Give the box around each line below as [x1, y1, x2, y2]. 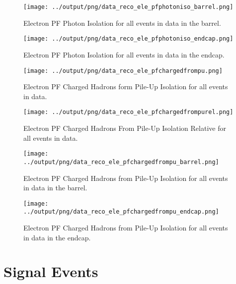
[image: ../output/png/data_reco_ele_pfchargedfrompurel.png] [23, 109, 234, 116]
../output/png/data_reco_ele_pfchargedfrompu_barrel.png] [23, 158, 219, 166]
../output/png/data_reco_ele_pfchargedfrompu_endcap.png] [23, 208, 219, 216]
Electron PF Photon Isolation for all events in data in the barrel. [23, 17, 221, 28]
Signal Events [3, 261, 98, 282]
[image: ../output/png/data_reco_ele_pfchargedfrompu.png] [23, 67, 223, 74]
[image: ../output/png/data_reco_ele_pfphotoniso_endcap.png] [23, 35, 234, 43]
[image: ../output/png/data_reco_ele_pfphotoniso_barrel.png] [23, 3, 234, 10]
